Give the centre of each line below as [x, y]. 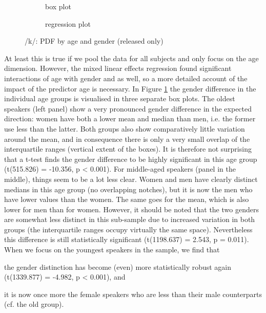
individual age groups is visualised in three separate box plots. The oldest [120, 98]
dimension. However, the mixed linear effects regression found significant [118, 68]
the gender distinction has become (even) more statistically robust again [118, 266]
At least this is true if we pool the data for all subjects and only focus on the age [131, 58]
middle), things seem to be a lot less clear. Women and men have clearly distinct [131, 179]
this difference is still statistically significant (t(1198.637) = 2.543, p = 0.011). [127, 239]
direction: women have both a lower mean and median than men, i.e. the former [130, 118]
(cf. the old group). [34, 304]
